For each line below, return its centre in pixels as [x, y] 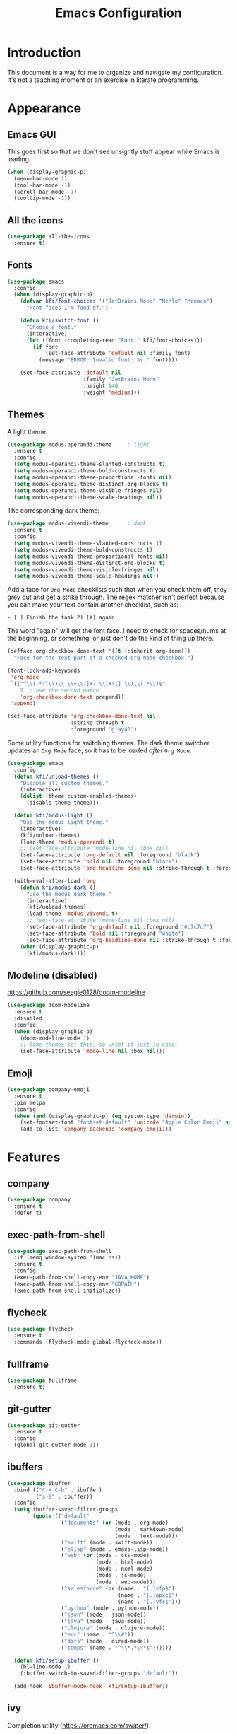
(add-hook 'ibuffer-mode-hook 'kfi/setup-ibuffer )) [91, 1687]
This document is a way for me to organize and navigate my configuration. [115, 72]
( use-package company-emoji [49, 1090]
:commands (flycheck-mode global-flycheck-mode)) [88, 1342]
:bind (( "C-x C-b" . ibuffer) [58, 1490]
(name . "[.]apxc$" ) [148, 1595]
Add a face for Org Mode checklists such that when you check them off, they [117, 590]
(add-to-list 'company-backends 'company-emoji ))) [96, 1129]
